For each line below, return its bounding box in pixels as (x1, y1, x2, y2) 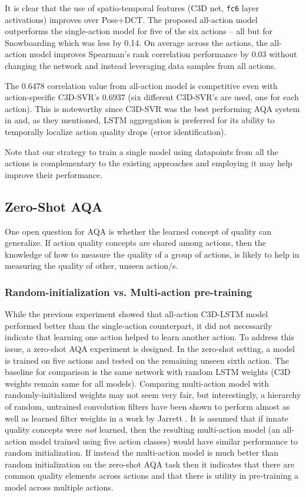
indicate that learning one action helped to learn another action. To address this (5, 331, 294, 343)
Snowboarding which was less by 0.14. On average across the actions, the (5, 36, 268, 48)
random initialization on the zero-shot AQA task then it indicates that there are (5, 457, 294, 470)
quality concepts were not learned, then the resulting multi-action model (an (5, 423, 280, 436)
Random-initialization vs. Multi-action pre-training (5, 284, 252, 299)
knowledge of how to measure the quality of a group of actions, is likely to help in (5, 248, 300, 260)
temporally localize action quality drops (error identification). (5, 126, 227, 137)
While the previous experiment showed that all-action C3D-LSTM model (5, 308, 268, 320)
